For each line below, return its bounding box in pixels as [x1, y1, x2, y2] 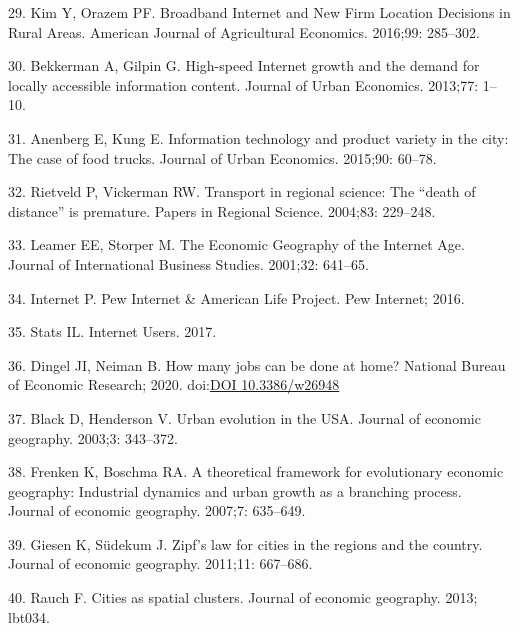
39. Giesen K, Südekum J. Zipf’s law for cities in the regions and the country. [8, 533, 483, 554]
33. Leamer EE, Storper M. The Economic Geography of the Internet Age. [8, 234, 465, 255]
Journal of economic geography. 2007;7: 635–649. [8, 500, 306, 521]
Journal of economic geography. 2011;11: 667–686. [8, 553, 313, 574]
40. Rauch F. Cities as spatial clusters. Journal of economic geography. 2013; [8, 587, 478, 608]
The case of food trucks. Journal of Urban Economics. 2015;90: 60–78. [8, 147, 437, 168]
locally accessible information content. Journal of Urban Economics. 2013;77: [8, 74, 479, 95]
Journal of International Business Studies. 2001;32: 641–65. [8, 253, 369, 274]
